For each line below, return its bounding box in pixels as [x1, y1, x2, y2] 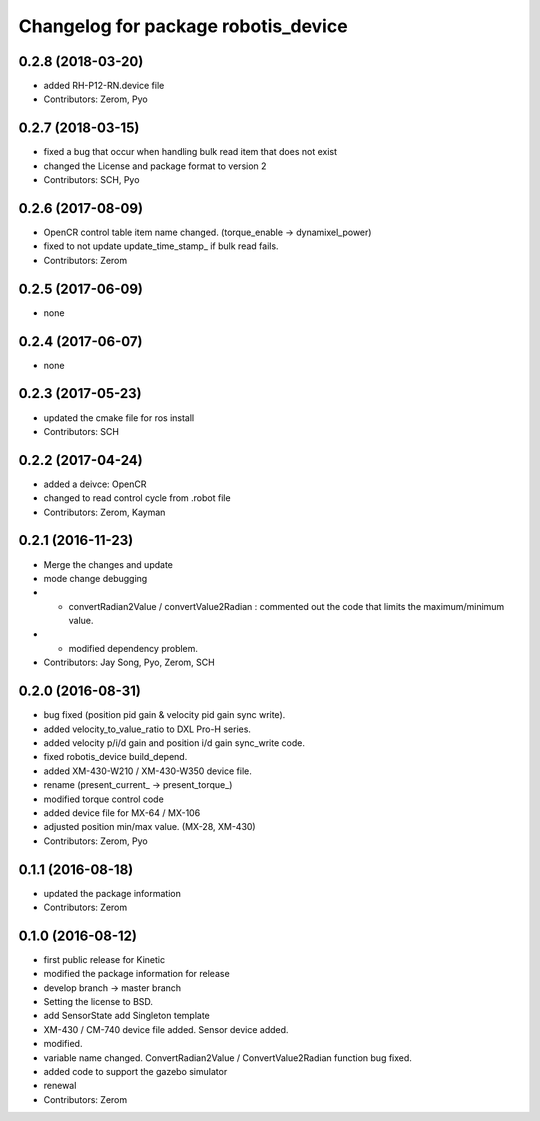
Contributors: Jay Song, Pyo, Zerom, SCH [43, 656, 215, 669]
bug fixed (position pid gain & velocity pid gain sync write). [43, 709, 286, 721]
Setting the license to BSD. [43, 996, 154, 1008]
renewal [43, 1080, 77, 1092]
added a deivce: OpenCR [43, 478, 147, 490]
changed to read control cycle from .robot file [43, 492, 231, 504]
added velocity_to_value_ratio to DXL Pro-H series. [43, 723, 252, 735]
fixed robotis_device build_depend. [43, 751, 188, 763]
